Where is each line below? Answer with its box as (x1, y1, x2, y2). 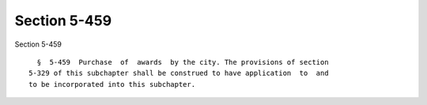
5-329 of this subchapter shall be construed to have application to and (28, 69, 329, 78)
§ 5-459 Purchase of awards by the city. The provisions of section (36, 58, 329, 66)
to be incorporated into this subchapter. (28, 80, 196, 88)
